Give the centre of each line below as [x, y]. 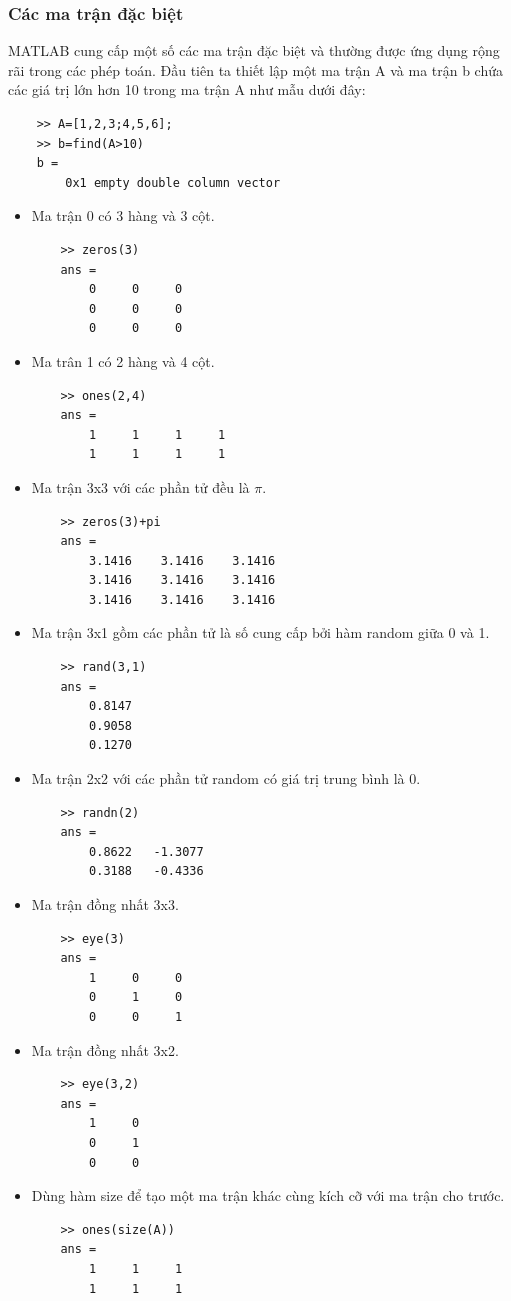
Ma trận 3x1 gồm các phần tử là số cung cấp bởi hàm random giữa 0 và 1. [260, 632]
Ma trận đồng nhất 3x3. [105, 904]
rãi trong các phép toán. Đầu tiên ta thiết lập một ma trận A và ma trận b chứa [256, 69]
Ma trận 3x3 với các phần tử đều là [140, 486]
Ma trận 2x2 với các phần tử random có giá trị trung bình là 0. [226, 778]
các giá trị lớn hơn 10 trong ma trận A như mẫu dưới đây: [187, 89]
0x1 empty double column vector [173, 182]
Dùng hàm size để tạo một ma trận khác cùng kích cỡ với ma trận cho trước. [268, 1195]
